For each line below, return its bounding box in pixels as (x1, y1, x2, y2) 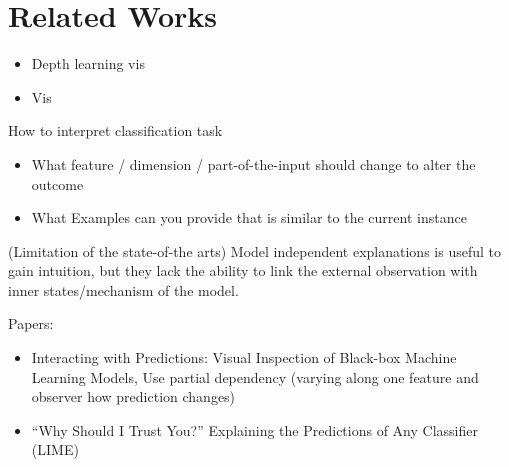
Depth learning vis (31, 53, 145, 74)
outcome (31, 173, 84, 194)
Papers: (8, 313, 54, 334)
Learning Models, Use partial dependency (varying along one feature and (31, 366, 479, 387)
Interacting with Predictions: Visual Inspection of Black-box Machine (31, 347, 457, 368)
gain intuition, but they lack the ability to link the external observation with (8, 260, 478, 281)
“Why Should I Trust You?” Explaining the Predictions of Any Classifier (31, 419, 478, 440)
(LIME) (31, 439, 79, 460)
